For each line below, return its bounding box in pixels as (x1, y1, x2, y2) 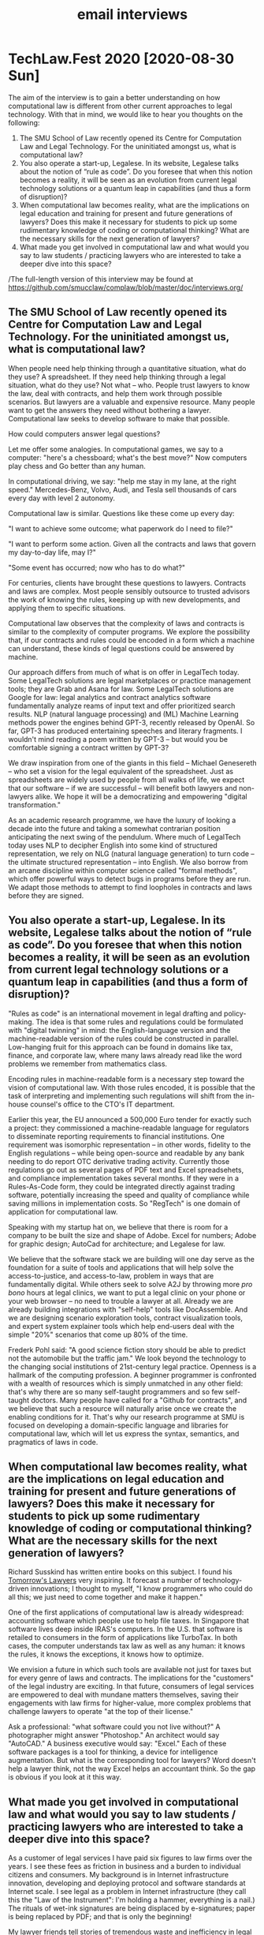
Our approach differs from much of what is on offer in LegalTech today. (8, 667, 240, 676)
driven (8, 1584, 29, 1593)
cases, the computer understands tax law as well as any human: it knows (8, 1641, 246, 1651)
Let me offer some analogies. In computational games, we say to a (8, 444, 224, 454)
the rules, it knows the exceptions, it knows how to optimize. (8, 1649, 204, 1659)
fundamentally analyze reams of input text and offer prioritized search (8, 701, 236, 710)
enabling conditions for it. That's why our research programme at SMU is (8, 1412, 245, 1421)
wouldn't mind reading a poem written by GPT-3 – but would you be (8, 734, 229, 743)
